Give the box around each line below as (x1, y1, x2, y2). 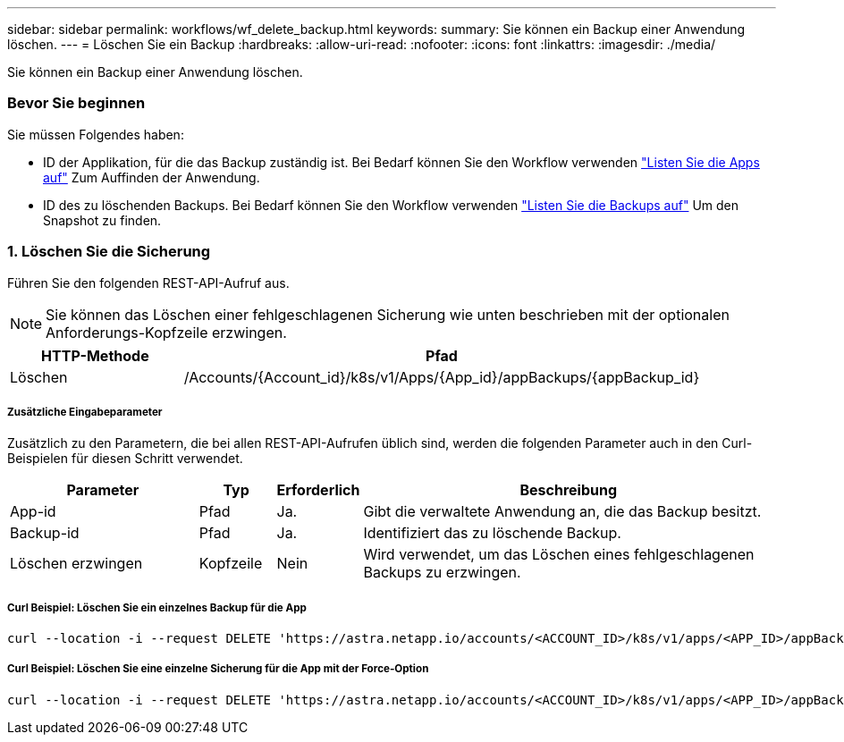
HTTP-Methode (41, 346, 149, 365)
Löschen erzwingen (10, 554, 143, 573)
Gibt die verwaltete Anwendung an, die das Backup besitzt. (363, 502, 762, 521)
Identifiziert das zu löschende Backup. (363, 524, 621, 543)
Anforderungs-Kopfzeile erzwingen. (46, 323, 287, 341)
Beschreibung (519, 481, 617, 500)
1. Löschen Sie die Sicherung (7, 242, 211, 261)
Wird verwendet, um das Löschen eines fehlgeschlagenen (363, 545, 755, 564)
